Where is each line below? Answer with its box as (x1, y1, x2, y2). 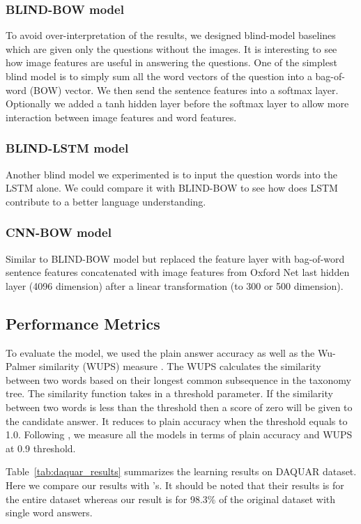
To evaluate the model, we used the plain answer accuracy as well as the (6, 345, 315, 360)
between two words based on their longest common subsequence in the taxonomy (6, 372, 351, 387)
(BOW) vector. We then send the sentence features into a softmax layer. (29, 82, 339, 97)
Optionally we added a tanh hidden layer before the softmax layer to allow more (6, 96, 349, 111)
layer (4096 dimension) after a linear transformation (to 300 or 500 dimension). (6, 278, 344, 293)
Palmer (6, 359, 36, 373)
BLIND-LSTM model (6, 139, 129, 157)
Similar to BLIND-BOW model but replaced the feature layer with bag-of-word (6, 251, 345, 265)
